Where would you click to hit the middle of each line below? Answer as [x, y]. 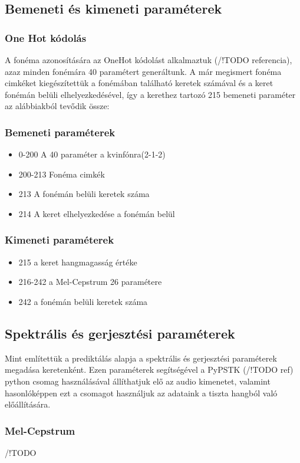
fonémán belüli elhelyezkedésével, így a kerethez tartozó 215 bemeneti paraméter [150, 94]
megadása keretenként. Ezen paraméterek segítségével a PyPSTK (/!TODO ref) [149, 370]
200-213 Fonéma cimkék [62, 174]
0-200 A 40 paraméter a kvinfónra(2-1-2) [92, 154]
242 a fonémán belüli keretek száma [83, 301]
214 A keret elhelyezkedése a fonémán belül [97, 213]
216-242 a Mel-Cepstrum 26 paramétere [90, 282]
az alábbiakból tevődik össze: [57, 106]
